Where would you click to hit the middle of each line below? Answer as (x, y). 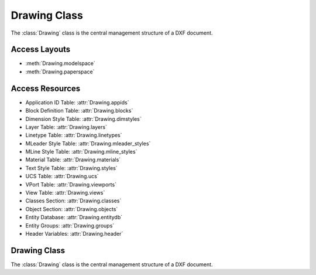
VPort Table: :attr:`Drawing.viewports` (71, 184)
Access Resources (46, 88)
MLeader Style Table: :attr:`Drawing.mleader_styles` (88, 143)
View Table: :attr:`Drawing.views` (65, 193)
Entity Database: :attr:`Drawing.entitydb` (74, 218)
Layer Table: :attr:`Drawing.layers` (66, 127)
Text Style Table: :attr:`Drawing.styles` (71, 168)
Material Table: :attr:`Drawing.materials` (73, 160)
